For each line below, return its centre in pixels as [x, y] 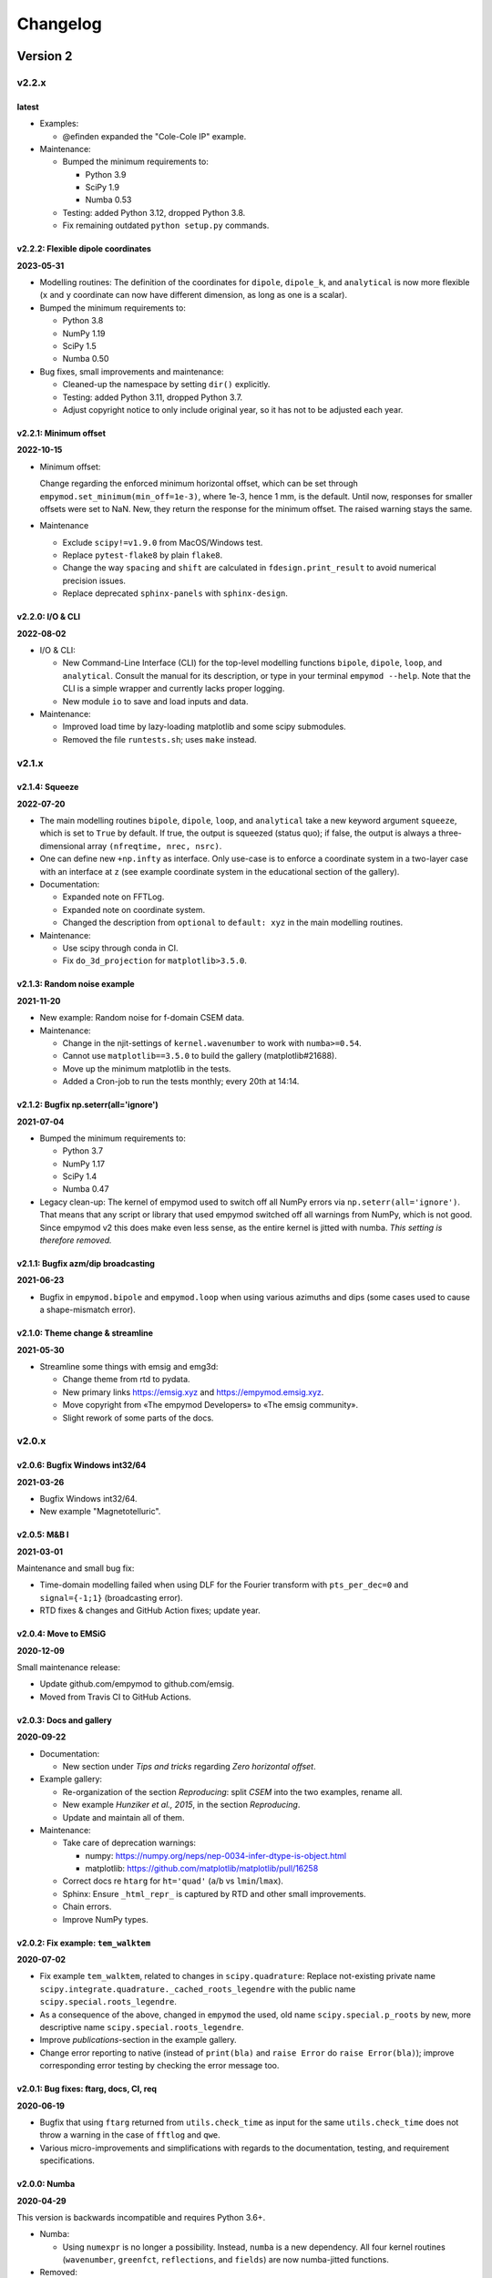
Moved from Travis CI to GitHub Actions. [115, 1697]
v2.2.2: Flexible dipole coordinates [84, 249]
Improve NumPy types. [106, 1919]
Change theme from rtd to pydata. [126, 1380]
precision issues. [94, 580]
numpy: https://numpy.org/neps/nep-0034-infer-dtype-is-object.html [215, 1855]
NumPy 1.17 [83, 1164]
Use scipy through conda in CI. [120, 948]
